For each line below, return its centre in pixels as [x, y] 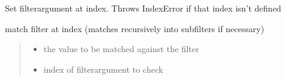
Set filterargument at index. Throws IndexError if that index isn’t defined [143, 8]
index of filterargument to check [103, 69]
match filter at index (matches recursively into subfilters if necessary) [135, 28]
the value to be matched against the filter [121, 49]
